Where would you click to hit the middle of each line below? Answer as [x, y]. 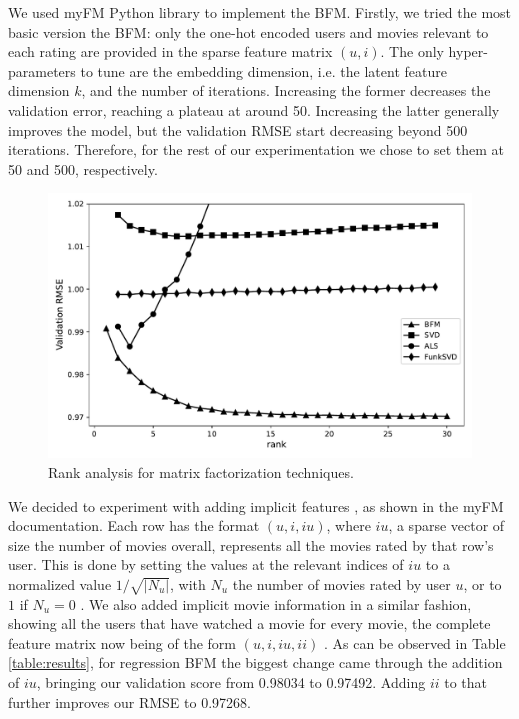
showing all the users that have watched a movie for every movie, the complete [249, 623]
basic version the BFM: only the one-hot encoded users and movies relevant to [248, 31]
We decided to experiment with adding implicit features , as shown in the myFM [256, 505]
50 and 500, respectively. [83, 168]
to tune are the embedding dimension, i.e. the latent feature [263, 70]
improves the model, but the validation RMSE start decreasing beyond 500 [238, 129]
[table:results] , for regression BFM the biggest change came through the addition [255, 662]
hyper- [468, 51]
